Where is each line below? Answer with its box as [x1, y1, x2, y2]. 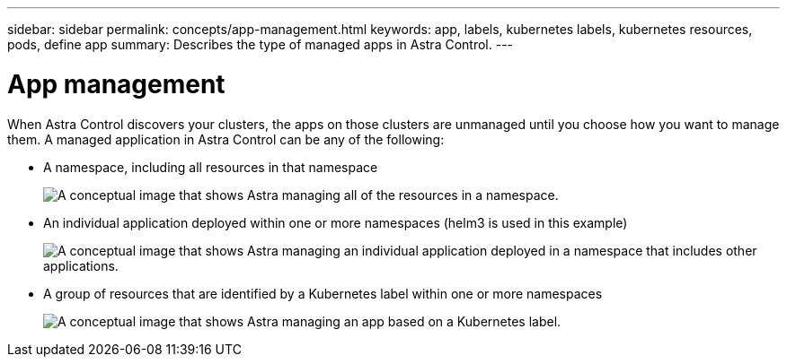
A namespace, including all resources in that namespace [43, 159, 378, 175]
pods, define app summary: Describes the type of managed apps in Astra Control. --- [7, 37, 514, 52]
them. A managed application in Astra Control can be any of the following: [7, 131, 445, 147]
